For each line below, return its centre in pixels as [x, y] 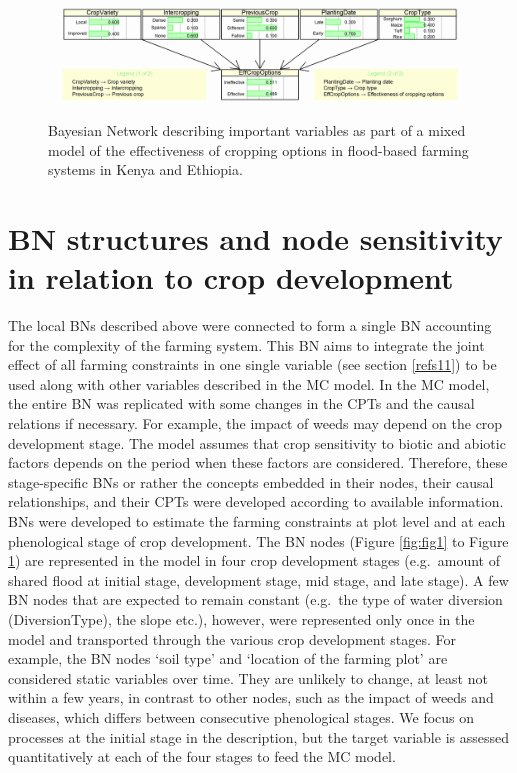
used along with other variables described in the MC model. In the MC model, [249, 383]
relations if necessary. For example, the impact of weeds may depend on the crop [255, 423]
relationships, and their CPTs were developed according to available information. [256, 501]
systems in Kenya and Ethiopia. [145, 169]
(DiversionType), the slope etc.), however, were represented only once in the [241, 618]
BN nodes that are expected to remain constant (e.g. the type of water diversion [255, 599]
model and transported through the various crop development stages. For [232, 638]
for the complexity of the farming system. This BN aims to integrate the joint [246, 344]
